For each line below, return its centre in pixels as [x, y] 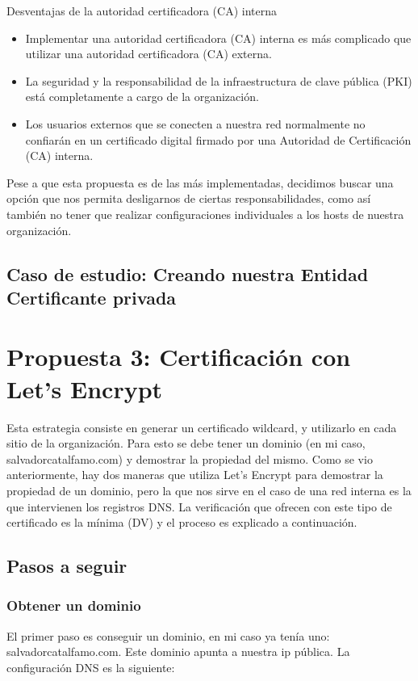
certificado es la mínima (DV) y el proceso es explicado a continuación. [182, 522]
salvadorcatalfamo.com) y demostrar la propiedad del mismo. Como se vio [190, 458]
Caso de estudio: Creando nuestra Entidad [188, 273]
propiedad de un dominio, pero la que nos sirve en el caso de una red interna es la [209, 490]
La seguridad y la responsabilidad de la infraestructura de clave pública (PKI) [219, 80]
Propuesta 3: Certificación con [179, 357]
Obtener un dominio [74, 605]
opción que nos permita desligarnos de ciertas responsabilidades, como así [189, 198]
